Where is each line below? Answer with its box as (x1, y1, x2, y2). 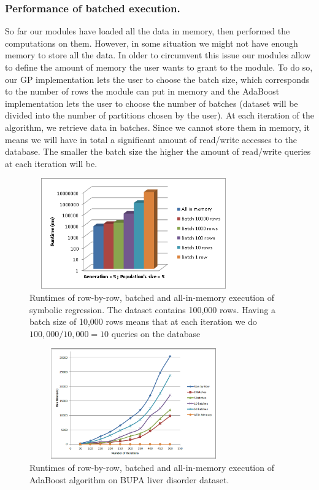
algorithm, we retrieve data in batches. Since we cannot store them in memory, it (5, 120, 310, 133)
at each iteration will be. (5, 157, 98, 169)
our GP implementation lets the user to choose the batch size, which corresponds (5, 72, 310, 85)
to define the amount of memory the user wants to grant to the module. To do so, (5, 61, 313, 73)
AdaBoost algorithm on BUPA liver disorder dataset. (29, 473, 229, 486)
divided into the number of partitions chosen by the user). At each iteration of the (5, 109, 315, 122)
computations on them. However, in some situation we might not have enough (5, 36, 298, 49)
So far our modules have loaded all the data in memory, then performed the (5, 25, 290, 37)
